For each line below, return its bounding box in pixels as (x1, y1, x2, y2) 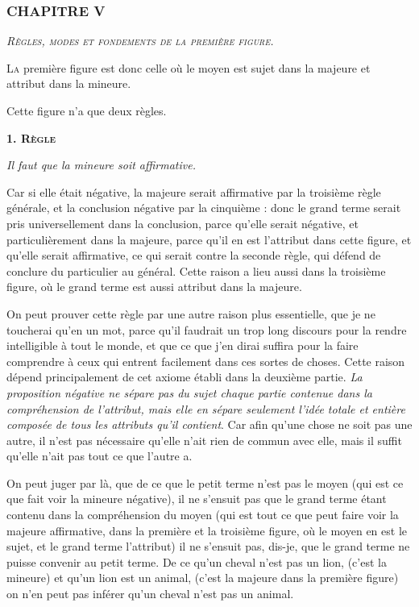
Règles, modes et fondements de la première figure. (6, 32, 274, 49)
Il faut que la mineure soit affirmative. (6, 156, 196, 173)
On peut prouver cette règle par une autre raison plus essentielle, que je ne (6, 305, 375, 322)
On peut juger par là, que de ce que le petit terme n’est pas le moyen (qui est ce (6, 474, 404, 491)
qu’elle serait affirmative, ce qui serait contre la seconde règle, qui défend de (6, 247, 381, 264)
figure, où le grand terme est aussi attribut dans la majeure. (6, 278, 302, 295)
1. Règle (6, 129, 56, 146)
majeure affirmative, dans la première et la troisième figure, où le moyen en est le (6, 522, 407, 538)
